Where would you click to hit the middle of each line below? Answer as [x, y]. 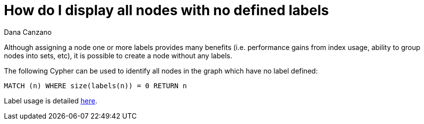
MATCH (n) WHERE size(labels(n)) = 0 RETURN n [95, 86]
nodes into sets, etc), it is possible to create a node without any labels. [118, 55]
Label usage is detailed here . [51, 100]
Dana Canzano [28, 32]
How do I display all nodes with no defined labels [166, 10]
